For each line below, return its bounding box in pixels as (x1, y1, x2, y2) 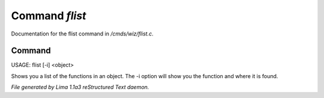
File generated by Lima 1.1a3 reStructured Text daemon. (11, 84, 149, 91)
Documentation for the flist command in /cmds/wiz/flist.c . (11, 30, 154, 37)
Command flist (11, 9, 86, 22)
